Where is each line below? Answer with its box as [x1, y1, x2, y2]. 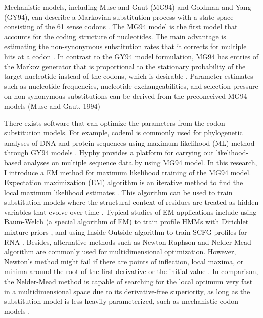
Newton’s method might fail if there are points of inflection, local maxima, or [4, 256, 244, 266]
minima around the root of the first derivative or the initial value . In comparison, [4, 266, 258, 277]
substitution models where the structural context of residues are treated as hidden [4, 197, 259, 207]
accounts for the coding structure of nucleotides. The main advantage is [4, 31, 226, 41]
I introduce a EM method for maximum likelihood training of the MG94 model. [4, 167, 251, 177]
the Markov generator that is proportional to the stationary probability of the [4, 61, 246, 71]
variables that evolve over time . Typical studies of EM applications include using [4, 206, 257, 217]
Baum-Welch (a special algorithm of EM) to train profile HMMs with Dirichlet [4, 216, 249, 227]
